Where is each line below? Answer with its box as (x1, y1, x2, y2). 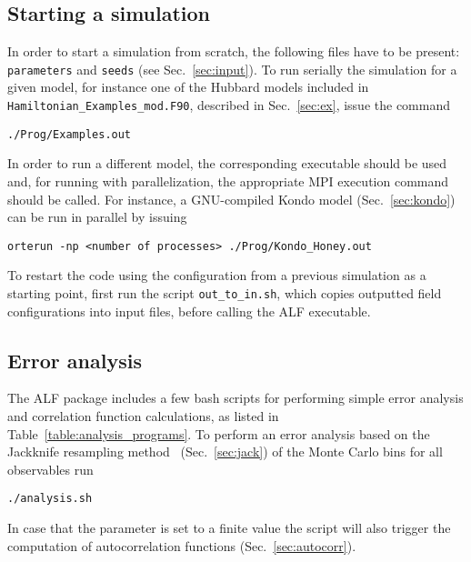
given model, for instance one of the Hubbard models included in (7, 77, 369, 96)
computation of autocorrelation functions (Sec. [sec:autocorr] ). (7, 536, 356, 555)
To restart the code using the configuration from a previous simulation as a (7, 266, 426, 285)
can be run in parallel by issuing (7, 207, 187, 226)
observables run (7, 459, 94, 478)
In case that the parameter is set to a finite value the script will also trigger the (7, 518, 451, 537)
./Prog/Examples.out (7, 127, 132, 141)
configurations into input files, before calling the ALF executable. (7, 301, 371, 320)
